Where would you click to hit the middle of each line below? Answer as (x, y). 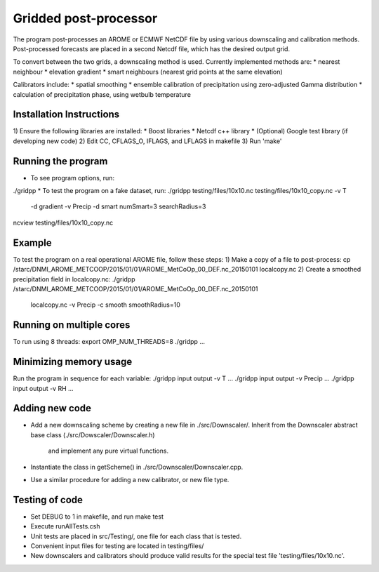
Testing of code (48, 499)
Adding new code (52, 408)
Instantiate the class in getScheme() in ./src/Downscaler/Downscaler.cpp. (137, 467)
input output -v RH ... (43, 388)
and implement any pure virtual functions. (108, 451)
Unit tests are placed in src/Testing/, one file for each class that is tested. (136, 536)
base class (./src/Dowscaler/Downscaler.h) (93, 434)
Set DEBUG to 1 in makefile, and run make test (97, 517)
